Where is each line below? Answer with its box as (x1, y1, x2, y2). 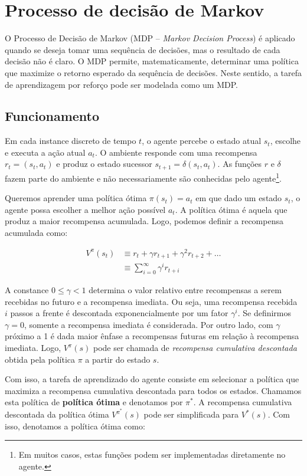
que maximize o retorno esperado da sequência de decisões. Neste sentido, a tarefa (5, 66, 302, 78)
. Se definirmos (237, 307, 292, 319)
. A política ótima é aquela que (175, 203, 288, 215)
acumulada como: (5, 226, 68, 238)
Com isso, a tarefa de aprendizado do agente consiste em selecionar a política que (5, 373, 299, 385)
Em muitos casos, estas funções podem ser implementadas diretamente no (18, 448, 286, 461)
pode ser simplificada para (143, 408, 239, 421)
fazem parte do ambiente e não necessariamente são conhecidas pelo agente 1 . (5, 170, 282, 184)
